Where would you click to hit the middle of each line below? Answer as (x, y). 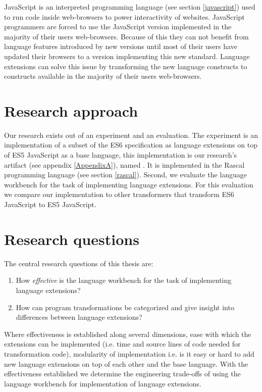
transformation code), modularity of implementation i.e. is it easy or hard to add (129, 353)
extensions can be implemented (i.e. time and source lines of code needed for (122, 344)
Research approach (71, 110)
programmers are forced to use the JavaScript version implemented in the (118, 27)
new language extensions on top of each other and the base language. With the (126, 363)
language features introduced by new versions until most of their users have (121, 46)
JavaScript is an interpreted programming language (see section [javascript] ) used (130, 7)
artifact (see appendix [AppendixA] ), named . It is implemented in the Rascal (124, 164)
